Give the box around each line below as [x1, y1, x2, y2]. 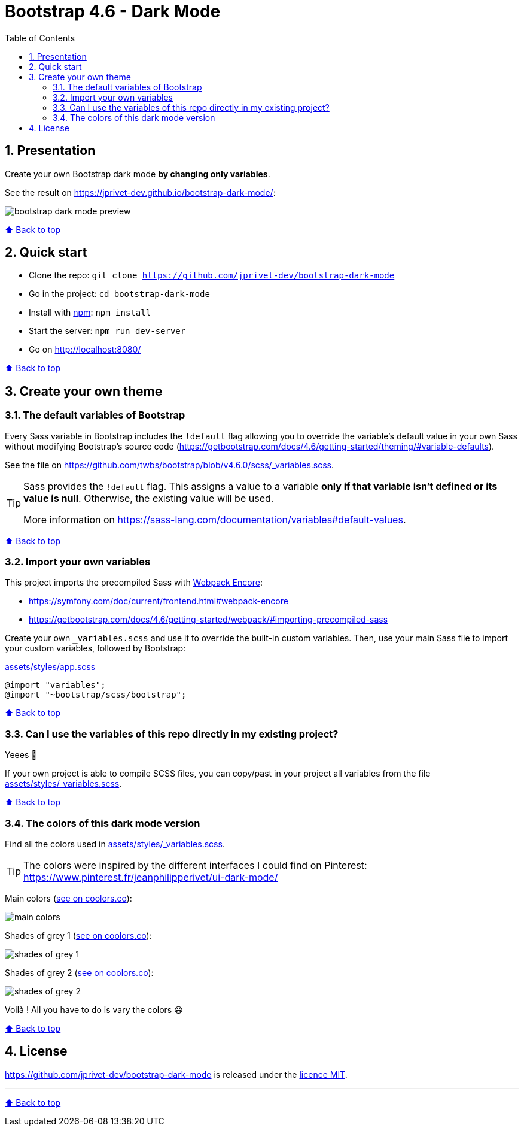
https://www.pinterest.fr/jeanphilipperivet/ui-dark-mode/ [23, 871, 278, 883]
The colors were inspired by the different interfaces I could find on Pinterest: [23, 859, 367, 871]
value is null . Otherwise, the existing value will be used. [23, 492, 274, 504]
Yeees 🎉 [5, 750, 37, 760]
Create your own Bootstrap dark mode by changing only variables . [5, 168, 270, 179]
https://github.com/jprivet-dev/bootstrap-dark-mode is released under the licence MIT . [5, 1069, 348, 1080]
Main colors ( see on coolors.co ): [5, 893, 132, 903]
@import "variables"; [5, 680, 106, 690]
